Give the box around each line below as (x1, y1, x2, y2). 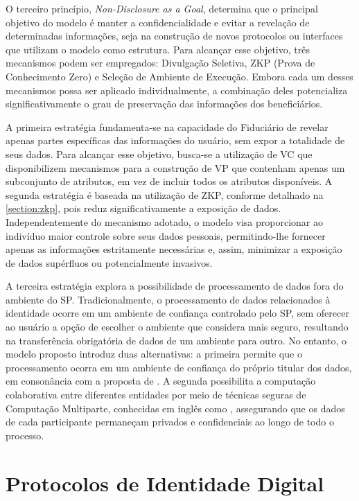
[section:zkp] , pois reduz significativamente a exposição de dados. (6, 201, 281, 216)
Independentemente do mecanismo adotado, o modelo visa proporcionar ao (6, 214, 323, 229)
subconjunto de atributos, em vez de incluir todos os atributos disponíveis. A (6, 174, 333, 188)
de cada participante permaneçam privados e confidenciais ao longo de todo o (6, 414, 334, 429)
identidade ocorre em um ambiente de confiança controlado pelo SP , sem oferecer (6, 306, 349, 320)
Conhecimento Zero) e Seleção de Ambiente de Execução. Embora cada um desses (6, 69, 353, 83)
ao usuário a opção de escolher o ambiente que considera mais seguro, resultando (6, 319, 349, 334)
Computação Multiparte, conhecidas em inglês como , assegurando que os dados (6, 401, 345, 415)
